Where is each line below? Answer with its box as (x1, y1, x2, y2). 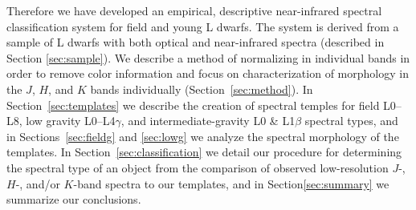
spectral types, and (304, 112, 398, 129)
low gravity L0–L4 (26, 112, 116, 129)
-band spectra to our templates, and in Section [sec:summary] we (73, 175, 389, 192)
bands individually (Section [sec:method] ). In (90, 80, 313, 97)
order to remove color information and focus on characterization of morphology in (6, 65, 409, 82)
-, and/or (15, 175, 60, 192)
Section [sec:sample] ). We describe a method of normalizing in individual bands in (6, 49, 410, 66)
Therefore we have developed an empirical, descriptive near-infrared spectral (6, 2, 382, 18)
